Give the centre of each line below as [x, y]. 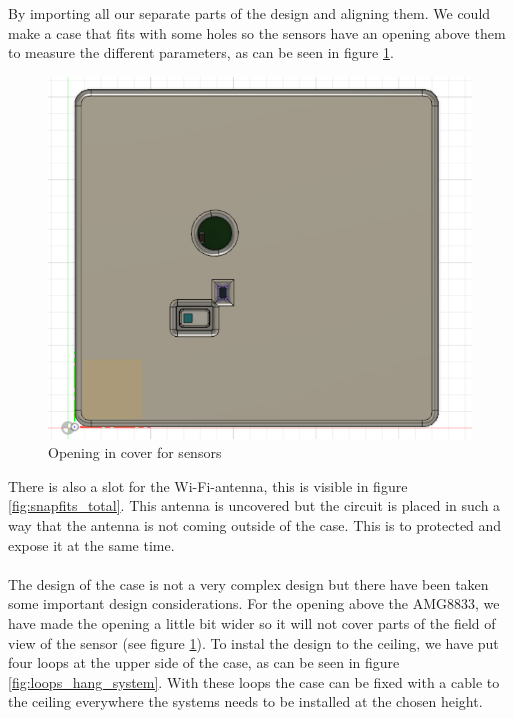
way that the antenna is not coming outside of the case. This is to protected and [255, 525]
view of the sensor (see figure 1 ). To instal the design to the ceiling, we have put [253, 642]
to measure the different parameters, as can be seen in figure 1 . [201, 52]
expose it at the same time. [91, 544]
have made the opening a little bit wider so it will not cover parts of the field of [252, 623]
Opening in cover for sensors [135, 452]
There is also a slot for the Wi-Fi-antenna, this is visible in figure [208, 485]
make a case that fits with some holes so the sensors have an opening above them [257, 32]
